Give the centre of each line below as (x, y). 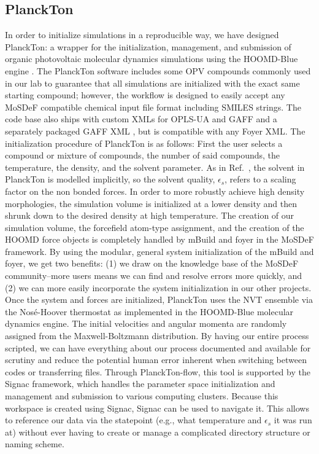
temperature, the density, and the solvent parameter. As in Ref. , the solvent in (155, 167)
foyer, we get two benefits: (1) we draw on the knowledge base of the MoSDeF (152, 263)
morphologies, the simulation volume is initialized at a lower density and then (151, 203)
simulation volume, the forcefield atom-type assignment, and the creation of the (155, 227)
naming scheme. (35, 444)
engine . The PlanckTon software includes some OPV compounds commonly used (158, 70)
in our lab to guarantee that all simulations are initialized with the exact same (152, 83)
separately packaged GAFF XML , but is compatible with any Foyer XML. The (155, 131)
